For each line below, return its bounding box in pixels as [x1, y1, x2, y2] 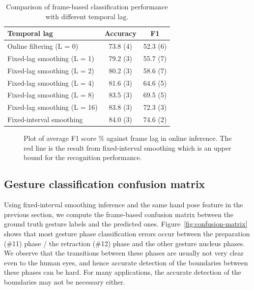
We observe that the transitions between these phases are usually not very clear [4, 248, 244, 258]
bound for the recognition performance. [24, 152, 142, 162]
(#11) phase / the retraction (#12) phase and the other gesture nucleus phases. [4, 238, 245, 248]
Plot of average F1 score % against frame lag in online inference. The [24, 133, 232, 143]
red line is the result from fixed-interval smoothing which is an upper [24, 142, 231, 153]
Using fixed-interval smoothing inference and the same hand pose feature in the [4, 199, 243, 210]
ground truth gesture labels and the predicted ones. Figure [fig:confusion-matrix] [4, 219, 248, 229]
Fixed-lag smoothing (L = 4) [7, 77, 94, 88]
